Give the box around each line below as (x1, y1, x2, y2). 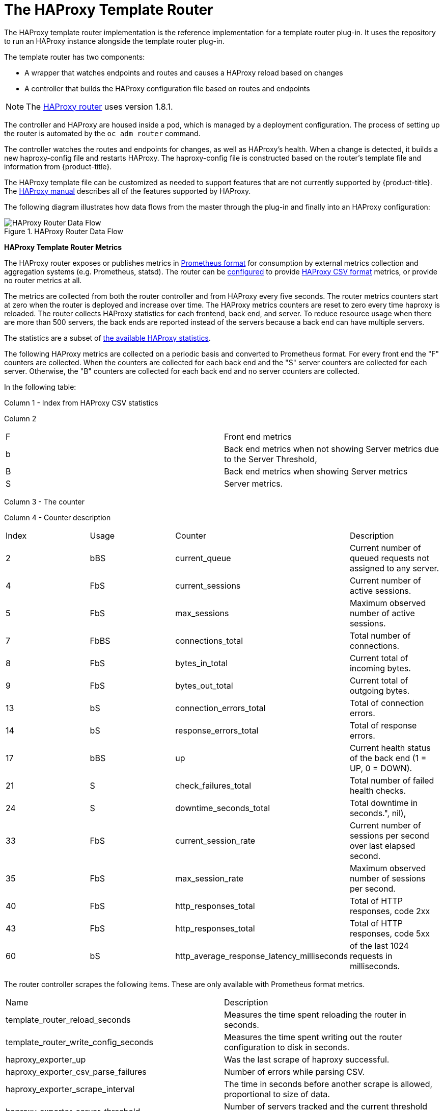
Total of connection (349, 697, 424, 708)
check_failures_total (175, 780, 251, 791)
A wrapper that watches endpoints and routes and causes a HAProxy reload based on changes (24, 68, 343, 77)
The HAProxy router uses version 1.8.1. (26, 101, 173, 112)
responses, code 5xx (349, 928, 430, 939)
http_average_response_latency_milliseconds (175, 950, 348, 961)
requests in (349, 950, 393, 961)
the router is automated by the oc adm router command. (4, 129, 201, 138)
